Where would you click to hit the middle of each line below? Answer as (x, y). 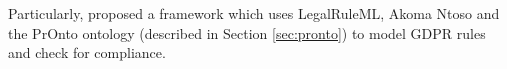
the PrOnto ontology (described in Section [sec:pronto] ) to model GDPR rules (247, 32)
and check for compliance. (87, 52)
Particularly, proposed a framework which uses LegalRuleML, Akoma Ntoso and (254, 13)
